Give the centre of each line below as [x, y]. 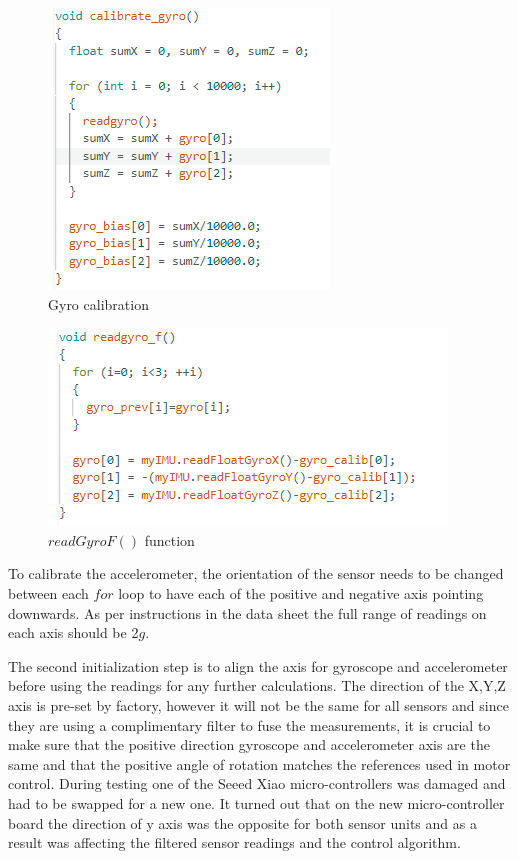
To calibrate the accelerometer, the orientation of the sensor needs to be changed [256, 573]
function [169, 539]
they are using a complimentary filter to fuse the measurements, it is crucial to [249, 724]
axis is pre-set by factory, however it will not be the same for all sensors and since [258, 704]
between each [48, 592]
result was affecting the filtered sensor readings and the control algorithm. [234, 842]
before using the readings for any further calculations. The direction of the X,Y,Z [257, 685]
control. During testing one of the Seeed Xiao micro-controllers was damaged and [257, 783]
